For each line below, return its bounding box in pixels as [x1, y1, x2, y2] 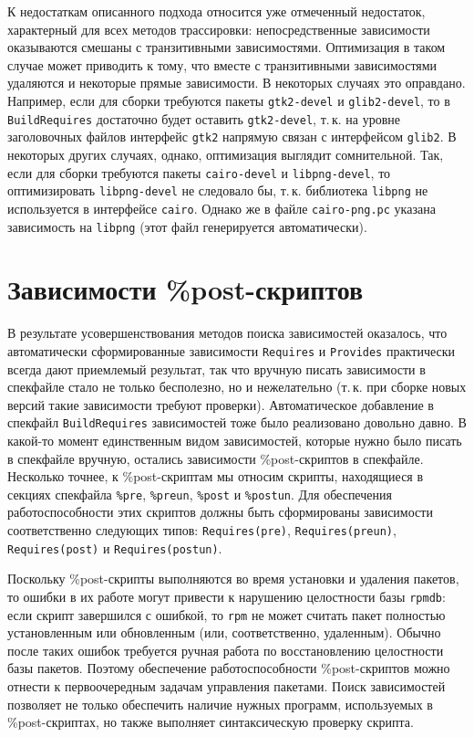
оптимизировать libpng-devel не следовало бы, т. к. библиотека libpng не [7, 181, 428, 200]
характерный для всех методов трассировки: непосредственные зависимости [7, 19, 430, 38]
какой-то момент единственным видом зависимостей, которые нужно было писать [7, 430, 462, 449]
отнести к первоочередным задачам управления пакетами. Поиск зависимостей [7, 677, 446, 695]
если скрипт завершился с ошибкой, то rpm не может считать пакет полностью [7, 605, 446, 624]
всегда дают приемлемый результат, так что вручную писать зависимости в [7, 359, 426, 378]
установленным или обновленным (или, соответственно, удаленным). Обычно [7, 623, 441, 642]
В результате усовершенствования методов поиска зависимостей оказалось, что [7, 323, 448, 342]
